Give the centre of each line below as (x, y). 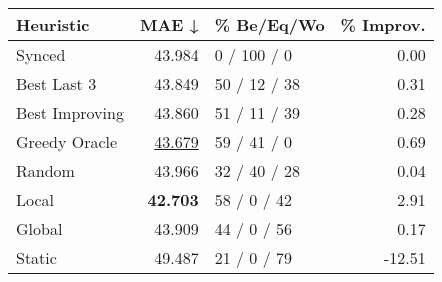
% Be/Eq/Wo (269, 24)
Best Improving (70, 112)
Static (36, 257)
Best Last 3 (56, 83)
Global (39, 228)
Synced (41, 54)
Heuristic (53, 24)
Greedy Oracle (67, 141)
